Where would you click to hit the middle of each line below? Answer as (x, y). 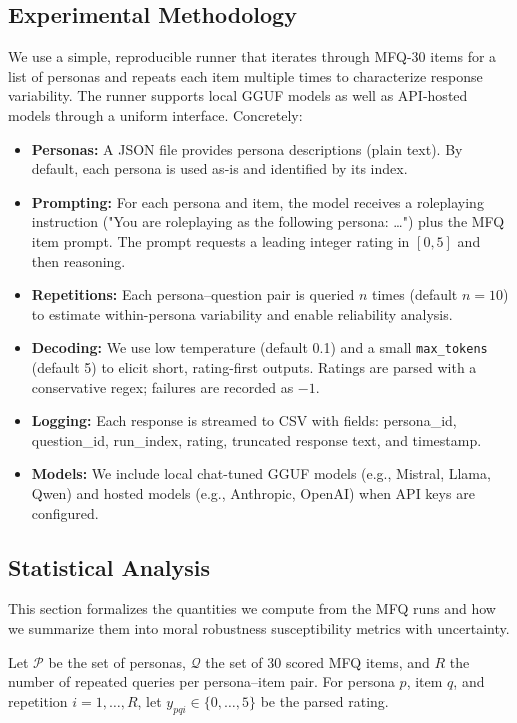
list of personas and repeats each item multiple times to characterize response (245, 75)
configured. (65, 512)
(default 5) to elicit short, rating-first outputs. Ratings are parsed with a (254, 366)
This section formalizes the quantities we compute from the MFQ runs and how (252, 608)
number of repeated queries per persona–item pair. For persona (201, 681)
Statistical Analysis (109, 566)
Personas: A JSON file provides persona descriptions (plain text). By (247, 148)
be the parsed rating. (324, 700)
